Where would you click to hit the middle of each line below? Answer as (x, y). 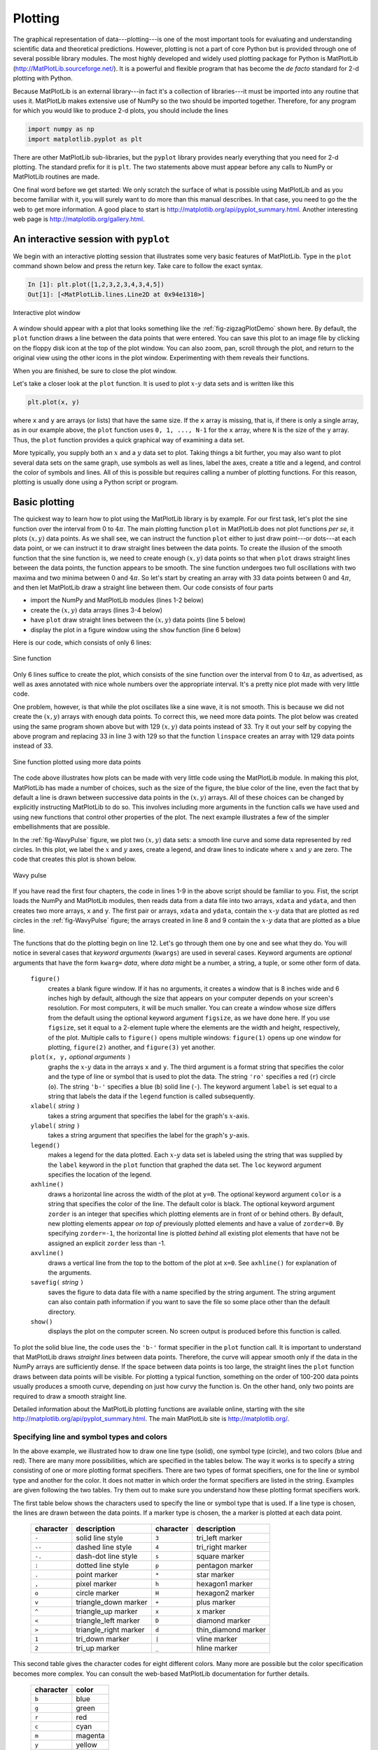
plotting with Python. (43, 78)
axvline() (47, 1253)
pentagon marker (225, 1566)
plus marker (216, 1602)
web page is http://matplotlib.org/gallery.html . (79, 219)
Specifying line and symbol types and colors (90, 1437)
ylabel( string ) (55, 1126)
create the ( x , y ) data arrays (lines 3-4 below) (97, 610)
